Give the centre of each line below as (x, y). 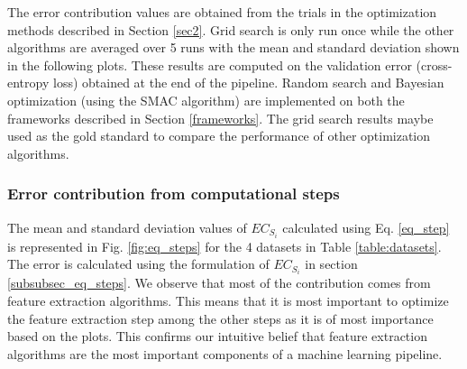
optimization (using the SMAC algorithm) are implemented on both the (206, 100)
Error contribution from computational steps (174, 194)
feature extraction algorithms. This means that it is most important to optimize (228, 300)
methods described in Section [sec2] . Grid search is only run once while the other (231, 29)
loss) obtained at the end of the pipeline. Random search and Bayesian (248, 83)
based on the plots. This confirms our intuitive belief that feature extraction (217, 336)
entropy (28, 83)
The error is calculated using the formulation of (138, 264)
